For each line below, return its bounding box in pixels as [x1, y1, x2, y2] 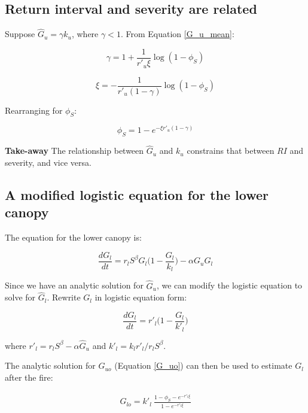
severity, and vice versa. [5, 156, 92, 169]
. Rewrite [47, 291, 81, 303]
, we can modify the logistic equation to [156, 279, 303, 291]
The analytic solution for [5, 359, 96, 372]
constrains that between [187, 144, 275, 157]
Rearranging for [5, 104, 63, 116]
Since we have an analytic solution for [5, 279, 144, 291]
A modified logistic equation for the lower [5, 186, 269, 204]
